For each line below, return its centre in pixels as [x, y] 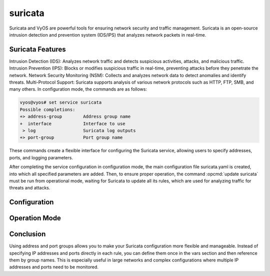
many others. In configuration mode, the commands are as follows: [78, 89]
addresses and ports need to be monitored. [54, 267]
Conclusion [27, 234]
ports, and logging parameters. [41, 157]
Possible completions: [47, 109]
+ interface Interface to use [72, 123]
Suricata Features [37, 49]
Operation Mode [35, 218]
